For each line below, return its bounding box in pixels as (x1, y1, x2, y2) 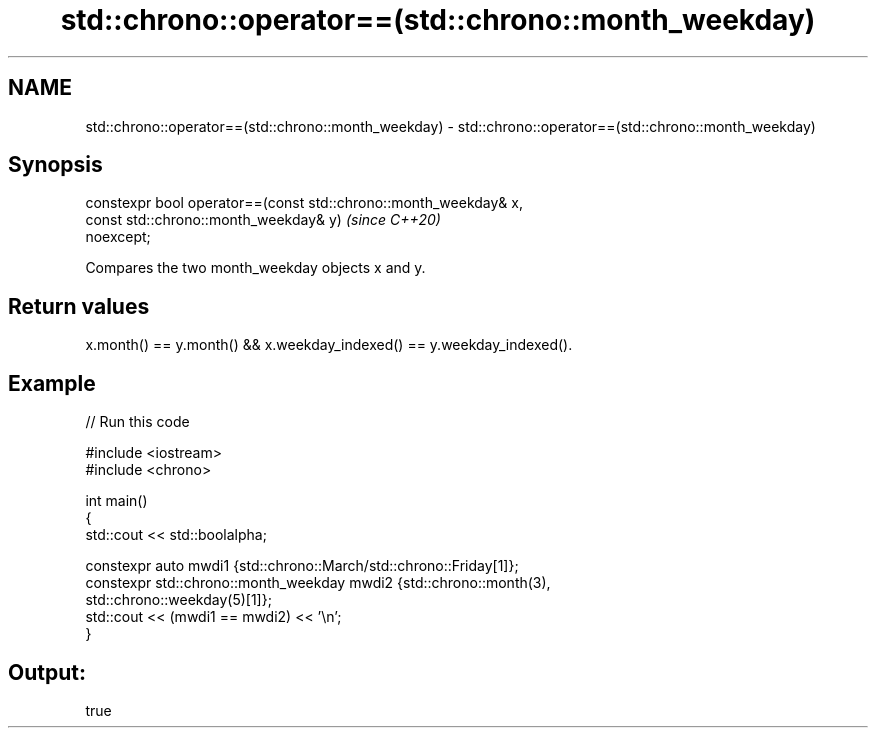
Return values (8, 293, 150, 319)
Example (8, 370, 96, 396)
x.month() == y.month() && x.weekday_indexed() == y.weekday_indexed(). (85, 336, 573, 354)
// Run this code (85, 413, 190, 431)
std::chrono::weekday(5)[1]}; (85, 591, 272, 609)
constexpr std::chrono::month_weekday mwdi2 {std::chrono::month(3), (85, 574, 551, 592)
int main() (85, 492, 148, 510)
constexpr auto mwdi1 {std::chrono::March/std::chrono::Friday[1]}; (85, 557, 519, 575)
